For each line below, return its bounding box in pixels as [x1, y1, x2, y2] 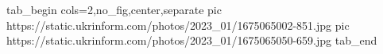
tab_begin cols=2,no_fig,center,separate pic [6, 2, 222, 17]
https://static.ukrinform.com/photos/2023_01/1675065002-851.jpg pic [6, 16, 350, 33]
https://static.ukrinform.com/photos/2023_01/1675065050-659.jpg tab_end [6, 32, 377, 49]
